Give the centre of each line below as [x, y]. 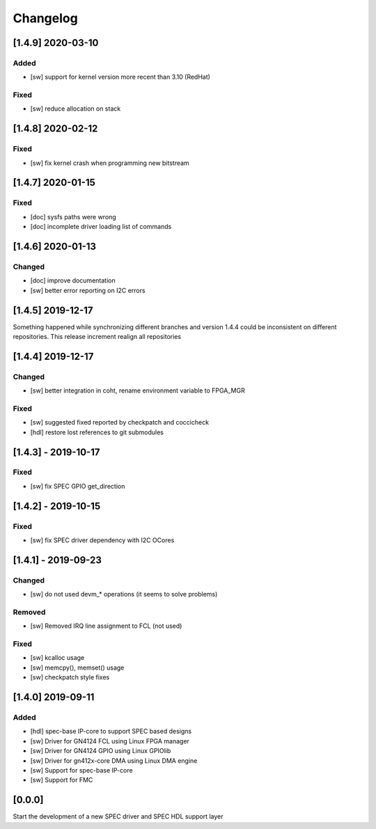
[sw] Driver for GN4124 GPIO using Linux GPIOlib [101, 751]
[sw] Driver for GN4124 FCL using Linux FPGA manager [110, 741]
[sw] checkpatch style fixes [70, 677]
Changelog [45, 18]
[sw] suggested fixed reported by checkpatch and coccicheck [119, 423]
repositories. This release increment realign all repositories [97, 337]
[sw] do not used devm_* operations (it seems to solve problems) [124, 594]
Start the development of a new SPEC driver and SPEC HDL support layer [118, 816]
